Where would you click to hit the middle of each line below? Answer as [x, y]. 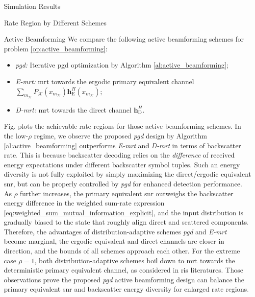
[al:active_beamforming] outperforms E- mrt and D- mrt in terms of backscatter [123, 145]
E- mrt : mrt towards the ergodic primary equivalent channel [105, 81]
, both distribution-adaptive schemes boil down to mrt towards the [135, 260]
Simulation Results [32, 6]
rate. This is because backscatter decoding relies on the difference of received [119, 155]
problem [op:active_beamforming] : [56, 48]
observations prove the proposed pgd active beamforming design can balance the [124, 279]
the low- [16, 135]
